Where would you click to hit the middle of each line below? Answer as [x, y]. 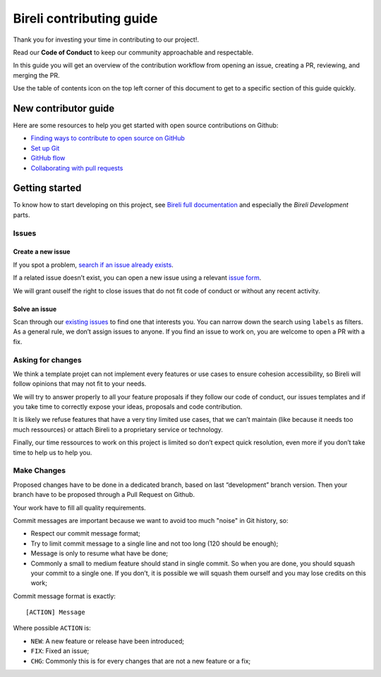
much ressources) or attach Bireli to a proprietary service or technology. [118, 429]
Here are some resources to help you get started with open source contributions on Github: [146, 125]
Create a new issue [42, 252]
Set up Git [45, 148]
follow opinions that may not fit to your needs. [80, 384]
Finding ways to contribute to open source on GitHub [108, 139]
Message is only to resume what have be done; [99, 553]
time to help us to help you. [53, 452]
